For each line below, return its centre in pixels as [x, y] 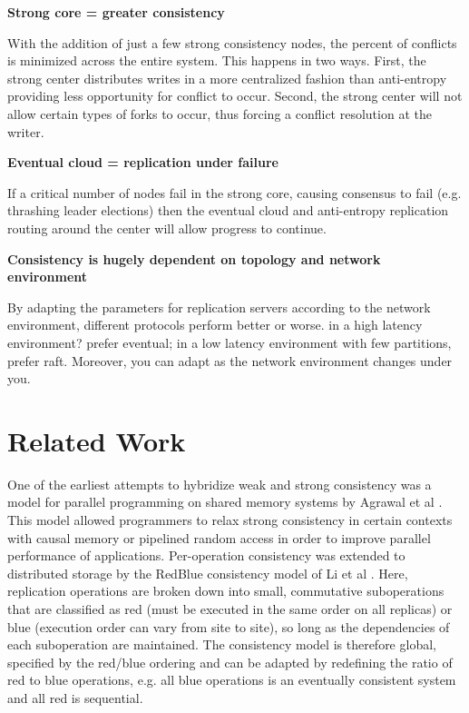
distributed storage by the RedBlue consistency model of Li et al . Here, [208, 573]
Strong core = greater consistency [116, 12]
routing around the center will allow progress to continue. [167, 228]
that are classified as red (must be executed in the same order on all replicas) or [230, 608]
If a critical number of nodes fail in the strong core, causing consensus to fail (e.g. [234, 192]
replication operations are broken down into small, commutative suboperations [226, 591]
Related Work [97, 440]
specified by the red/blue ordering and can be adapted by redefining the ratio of [230, 662]
